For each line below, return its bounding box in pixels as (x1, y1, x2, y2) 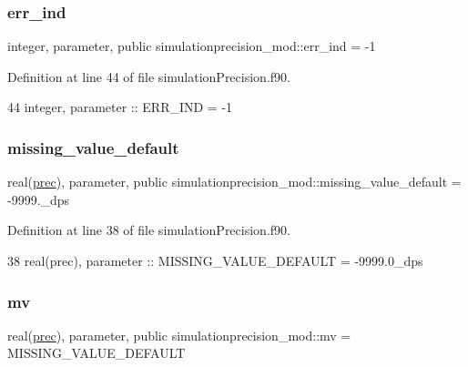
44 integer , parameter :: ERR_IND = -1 (7, 97, 233, 117)
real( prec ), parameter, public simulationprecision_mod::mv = (7, 325, 351, 344)
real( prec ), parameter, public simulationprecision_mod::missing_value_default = (7, 172, 462, 191)
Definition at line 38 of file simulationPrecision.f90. (7, 220, 290, 240)
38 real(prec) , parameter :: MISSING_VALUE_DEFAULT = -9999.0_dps (7, 251, 423, 270)
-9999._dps (7, 189, 70, 209)
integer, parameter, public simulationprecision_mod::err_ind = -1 (7, 36, 376, 56)
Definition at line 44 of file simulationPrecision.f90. (7, 66, 290, 86)
